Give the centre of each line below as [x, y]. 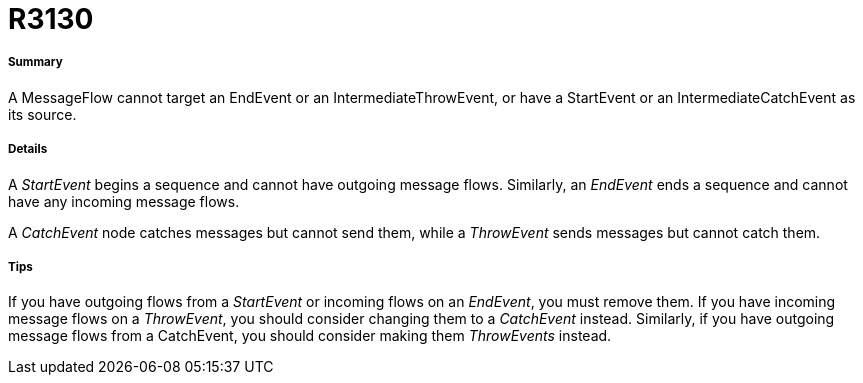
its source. [42, 114]
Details [28, 149]
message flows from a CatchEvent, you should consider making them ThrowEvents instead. [310, 336]
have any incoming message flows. [124, 201]
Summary [35, 62]
